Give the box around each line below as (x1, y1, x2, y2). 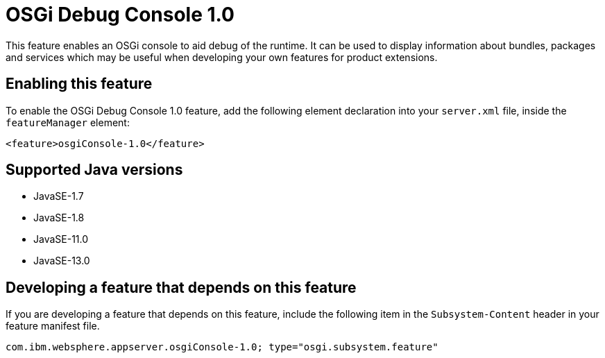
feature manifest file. (6, 320, 100, 332)
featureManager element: (6, 116, 130, 128)
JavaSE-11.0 (33, 233, 89, 246)
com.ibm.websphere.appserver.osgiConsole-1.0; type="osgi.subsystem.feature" (6, 341, 438, 353)
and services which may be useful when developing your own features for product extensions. (6, 51, 438, 63)
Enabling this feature (6, 75, 153, 93)
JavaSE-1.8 (33, 212, 85, 224)
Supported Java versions (6, 161, 183, 179)
